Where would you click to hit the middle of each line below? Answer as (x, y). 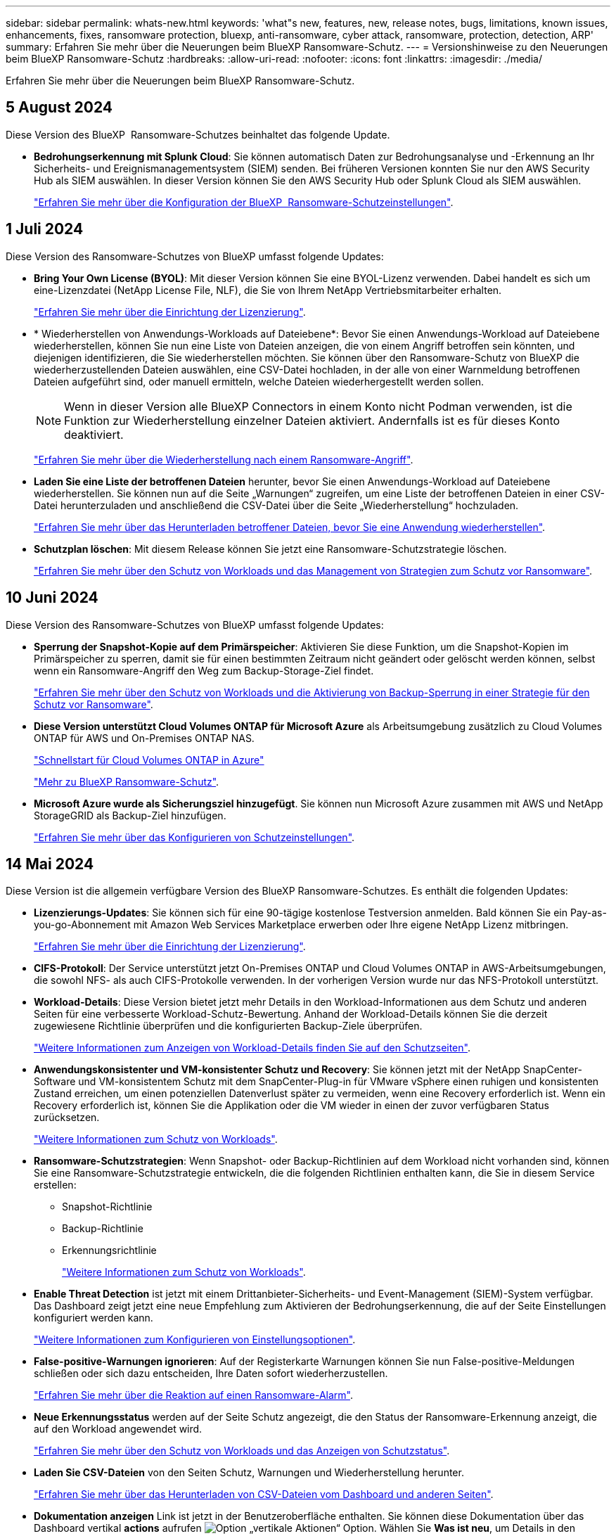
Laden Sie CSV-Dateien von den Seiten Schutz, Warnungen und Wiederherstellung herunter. (249, 1473)
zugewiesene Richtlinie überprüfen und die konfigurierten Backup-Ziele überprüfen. (228, 1026)
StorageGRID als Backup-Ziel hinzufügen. (130, 815)
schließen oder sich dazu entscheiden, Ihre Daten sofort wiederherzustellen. (211, 1374)
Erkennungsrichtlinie (109, 1250)
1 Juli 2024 (45, 229)
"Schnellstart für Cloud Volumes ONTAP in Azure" (149, 760)
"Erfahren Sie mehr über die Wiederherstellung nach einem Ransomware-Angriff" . (224, 459)
